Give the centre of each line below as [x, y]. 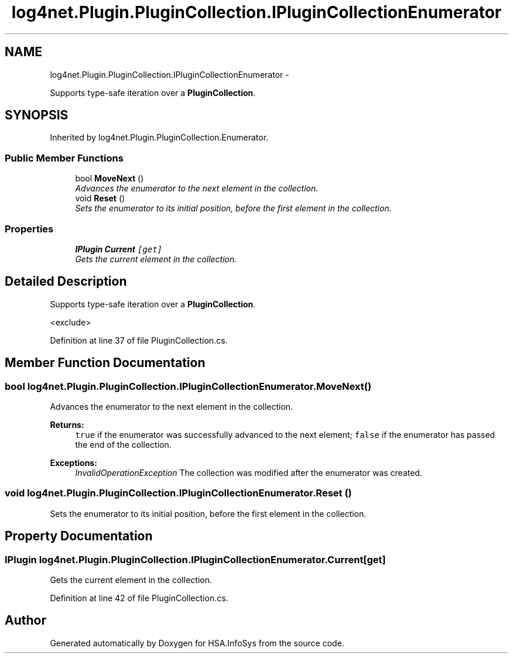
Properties [29, 229]
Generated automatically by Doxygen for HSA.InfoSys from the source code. [197, 643]
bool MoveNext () [110, 179]
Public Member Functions [64, 158]
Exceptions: [73, 463]
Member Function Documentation [105, 363]
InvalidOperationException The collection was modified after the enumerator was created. [249, 473]
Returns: [67, 425]
